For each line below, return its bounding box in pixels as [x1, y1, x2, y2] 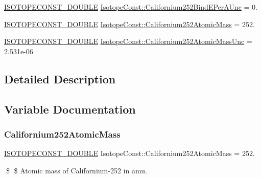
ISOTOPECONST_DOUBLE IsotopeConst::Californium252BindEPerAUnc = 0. [4, 2, 257, 12]
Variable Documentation [4, 101, 136, 117]
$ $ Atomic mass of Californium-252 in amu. [6, 165, 147, 175]
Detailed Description [4, 71, 116, 86]
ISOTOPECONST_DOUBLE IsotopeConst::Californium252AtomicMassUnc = [4, 36, 252, 47]
